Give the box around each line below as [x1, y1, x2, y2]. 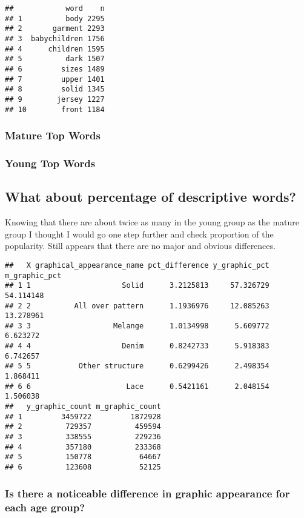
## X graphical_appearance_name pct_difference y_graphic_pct [5, 261, 269, 270]
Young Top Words [5, 155, 96, 170]
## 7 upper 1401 [5, 75, 105, 84]
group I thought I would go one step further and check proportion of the [5, 227, 274, 240]
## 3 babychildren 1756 [5, 34, 105, 43]
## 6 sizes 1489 [5, 64, 105, 73]
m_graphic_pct [5, 271, 62, 280]
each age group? [5, 499, 85, 514]
